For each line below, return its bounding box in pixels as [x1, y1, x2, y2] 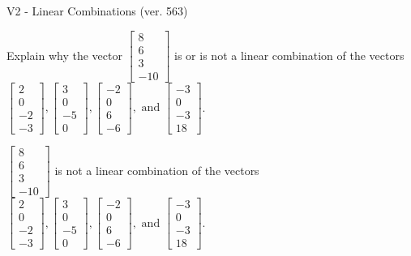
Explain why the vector [6, 46, 122, 63]
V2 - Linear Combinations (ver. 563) [6, 2, 188, 19]
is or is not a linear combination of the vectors [174, 46, 405, 63]
